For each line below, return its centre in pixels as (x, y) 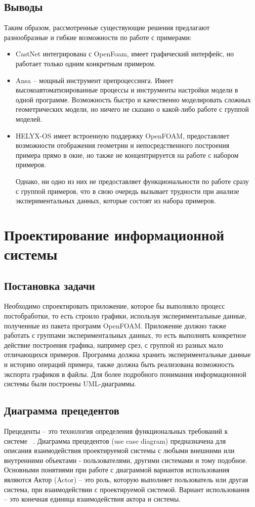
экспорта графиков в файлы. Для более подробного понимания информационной (125, 374)
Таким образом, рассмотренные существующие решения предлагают (107, 27)
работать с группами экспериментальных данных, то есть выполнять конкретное (125, 335)
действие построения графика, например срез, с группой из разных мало (114, 345)
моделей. (29, 118)
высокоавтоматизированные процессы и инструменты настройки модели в (127, 90)
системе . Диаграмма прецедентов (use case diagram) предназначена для (115, 440)
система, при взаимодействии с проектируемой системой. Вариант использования (127, 489)
